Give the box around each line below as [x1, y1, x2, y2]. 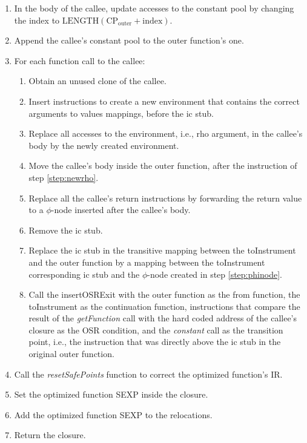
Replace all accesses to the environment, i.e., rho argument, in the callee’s [28, 127, 303, 140]
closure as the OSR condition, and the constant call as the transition [28, 323, 283, 336]
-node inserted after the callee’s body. [51, 203, 191, 216]
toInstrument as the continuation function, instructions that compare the [28, 300, 300, 312]
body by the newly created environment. [28, 139, 179, 151]
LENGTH [62, 16, 99, 25]
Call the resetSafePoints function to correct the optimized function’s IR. [14, 367, 283, 380]
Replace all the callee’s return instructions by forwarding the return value [28, 191, 302, 204]
